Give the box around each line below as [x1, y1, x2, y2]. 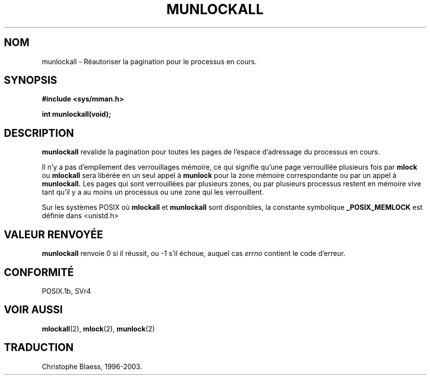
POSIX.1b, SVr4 [42, 286, 91, 295]
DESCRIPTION [4, 126, 74, 139]
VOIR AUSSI [4, 303, 63, 316]
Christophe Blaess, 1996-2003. [42, 362, 142, 371]
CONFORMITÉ [4, 266, 74, 278]
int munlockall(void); [42, 110, 111, 119]
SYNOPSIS [4, 74, 57, 87]
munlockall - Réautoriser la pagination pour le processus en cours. [42, 57, 257, 66]
